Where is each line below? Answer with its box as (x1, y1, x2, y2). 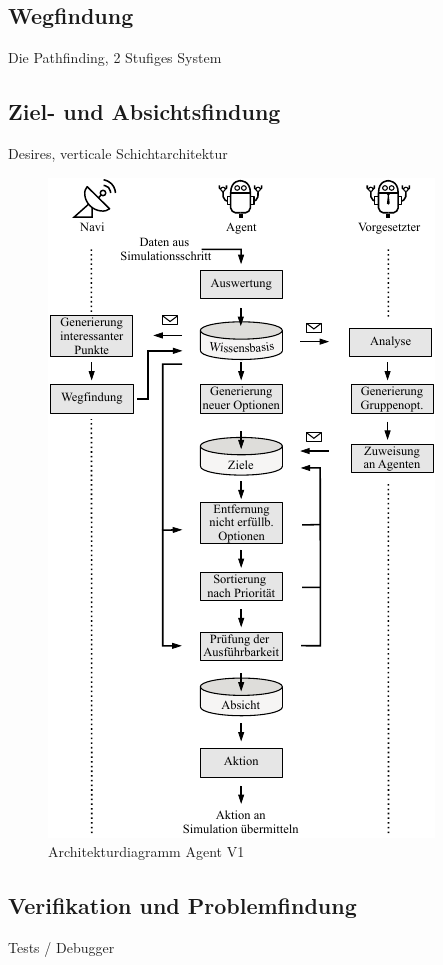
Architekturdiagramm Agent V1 (48, 841, 245, 862)
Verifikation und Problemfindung (8, 890, 357, 921)
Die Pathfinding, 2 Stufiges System (8, 47, 222, 68)
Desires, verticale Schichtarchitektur (8, 143, 228, 163)
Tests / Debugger (8, 936, 115, 957)
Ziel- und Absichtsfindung (8, 96, 281, 127)
